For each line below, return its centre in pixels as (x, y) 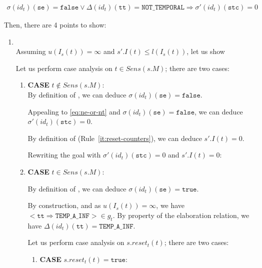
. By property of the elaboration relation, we (181, 215)
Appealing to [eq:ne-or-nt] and (74, 111)
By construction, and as (64, 205)
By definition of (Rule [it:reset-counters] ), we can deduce (115, 138)
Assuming (31, 51)
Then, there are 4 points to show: (55, 25)
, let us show (206, 51)
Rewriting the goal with (64, 155)
